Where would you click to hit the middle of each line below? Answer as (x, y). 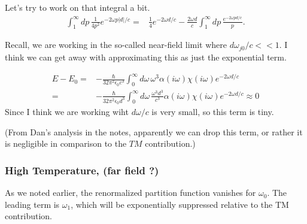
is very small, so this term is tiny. (213, 112)
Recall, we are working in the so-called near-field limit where (116, 45)
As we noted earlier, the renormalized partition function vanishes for (130, 193)
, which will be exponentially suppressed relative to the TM (180, 204)
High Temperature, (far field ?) (82, 170)
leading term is (32, 204)
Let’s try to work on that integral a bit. (77, 7)
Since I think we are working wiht (67, 112)
